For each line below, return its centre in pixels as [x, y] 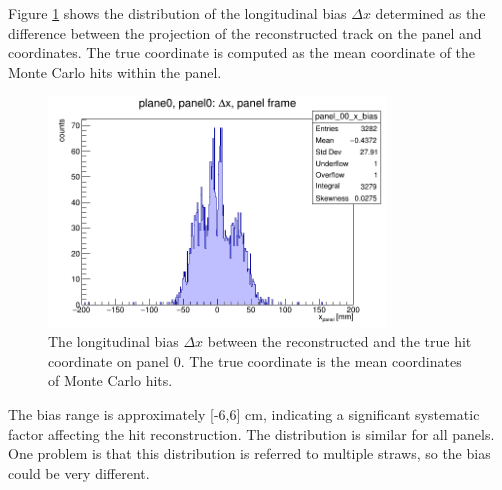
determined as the [430, 13]
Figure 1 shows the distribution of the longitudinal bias [177, 13]
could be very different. [79, 472]
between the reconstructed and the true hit [339, 341]
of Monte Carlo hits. [110, 380]
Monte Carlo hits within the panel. [115, 71]
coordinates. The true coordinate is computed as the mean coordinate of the [242, 52]
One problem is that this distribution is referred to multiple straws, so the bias [249, 453]
